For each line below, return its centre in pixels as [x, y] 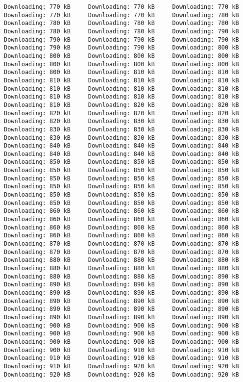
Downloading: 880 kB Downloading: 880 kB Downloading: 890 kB [121, 276]
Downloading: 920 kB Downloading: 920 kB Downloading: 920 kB [121, 374]
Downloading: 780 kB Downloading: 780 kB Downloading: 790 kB [121, 31]
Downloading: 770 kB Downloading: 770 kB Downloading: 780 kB [121, 15]
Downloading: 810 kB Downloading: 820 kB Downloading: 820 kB [121, 105]
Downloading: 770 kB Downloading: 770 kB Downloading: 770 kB [121, 7]
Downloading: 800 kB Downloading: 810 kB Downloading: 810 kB [121, 72]
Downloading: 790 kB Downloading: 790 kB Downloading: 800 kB [121, 48]
